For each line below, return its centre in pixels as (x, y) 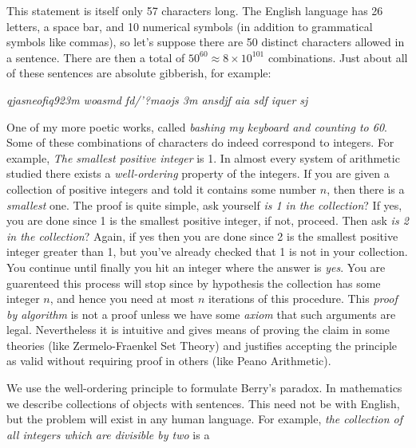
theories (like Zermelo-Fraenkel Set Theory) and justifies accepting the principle (202, 345)
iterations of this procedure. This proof (303, 299)
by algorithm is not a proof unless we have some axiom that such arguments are (201, 314)
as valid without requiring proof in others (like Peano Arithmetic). (169, 361)
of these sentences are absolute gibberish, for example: (139, 73)
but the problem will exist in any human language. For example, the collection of (204, 419)
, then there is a (366, 189)
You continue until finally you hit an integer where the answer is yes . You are (196, 267)
